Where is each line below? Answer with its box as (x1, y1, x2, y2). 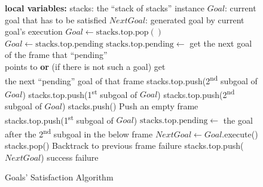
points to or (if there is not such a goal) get (5, 60, 166, 72)
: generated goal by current (145, 13, 244, 26)
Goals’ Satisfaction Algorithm (5, 171, 114, 183)
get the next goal (189, 36, 252, 49)
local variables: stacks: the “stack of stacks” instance (5, 2, 204, 14)
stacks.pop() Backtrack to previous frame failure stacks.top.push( (5, 139, 244, 152)
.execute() (222, 127, 258, 140)
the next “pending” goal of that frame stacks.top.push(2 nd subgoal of (5, 72, 258, 87)
